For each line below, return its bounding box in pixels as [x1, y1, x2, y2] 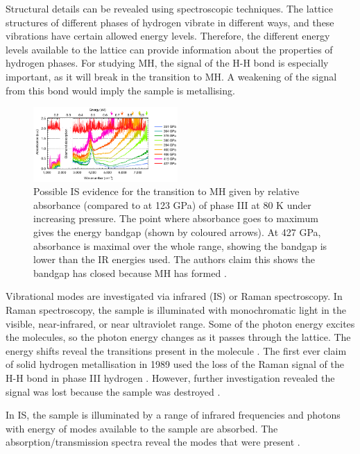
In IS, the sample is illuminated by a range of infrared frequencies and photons [6, 407, 341, 422]
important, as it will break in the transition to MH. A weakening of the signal [6, 69, 337, 83]
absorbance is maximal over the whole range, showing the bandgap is [33, 238, 327, 253]
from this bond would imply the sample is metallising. [6, 83, 235, 97]
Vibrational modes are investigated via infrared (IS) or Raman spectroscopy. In [6, 289, 343, 303]
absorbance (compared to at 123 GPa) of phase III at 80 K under [33, 197, 311, 212]
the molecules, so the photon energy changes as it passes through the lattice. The [6, 330, 351, 344]
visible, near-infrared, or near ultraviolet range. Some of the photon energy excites [6, 316, 355, 330]
